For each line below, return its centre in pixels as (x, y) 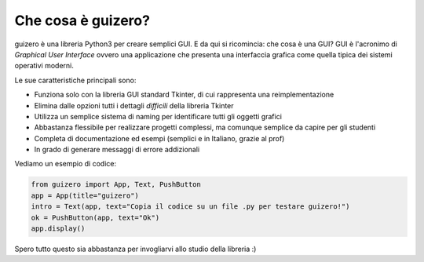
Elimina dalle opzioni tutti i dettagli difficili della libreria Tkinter (134, 105)
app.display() (58, 229)
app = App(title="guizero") (85, 195)
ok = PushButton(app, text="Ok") (95, 217)
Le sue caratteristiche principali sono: (75, 80)
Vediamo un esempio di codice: (66, 164)
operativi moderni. (44, 66)
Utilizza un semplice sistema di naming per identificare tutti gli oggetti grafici (158, 116)
